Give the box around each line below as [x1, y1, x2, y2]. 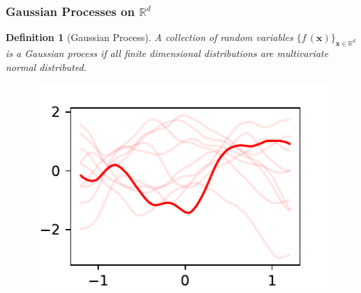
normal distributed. [6, 59, 87, 74]
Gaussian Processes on [6, 2, 135, 19]
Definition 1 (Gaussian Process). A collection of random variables [6, 30, 293, 45]
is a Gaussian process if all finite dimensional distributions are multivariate [6, 46, 329, 61]
